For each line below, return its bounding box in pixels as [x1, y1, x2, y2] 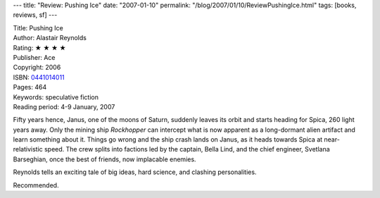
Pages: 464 [13, 83, 47, 92]
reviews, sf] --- [13, 11, 58, 19]
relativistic [13, 145, 44, 154]
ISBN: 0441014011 [13, 73, 65, 81]
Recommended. [13, 180, 59, 190]
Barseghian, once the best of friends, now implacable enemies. [13, 155, 196, 163]
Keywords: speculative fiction [13, 92, 99, 101]
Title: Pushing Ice [13, 23, 63, 32]
